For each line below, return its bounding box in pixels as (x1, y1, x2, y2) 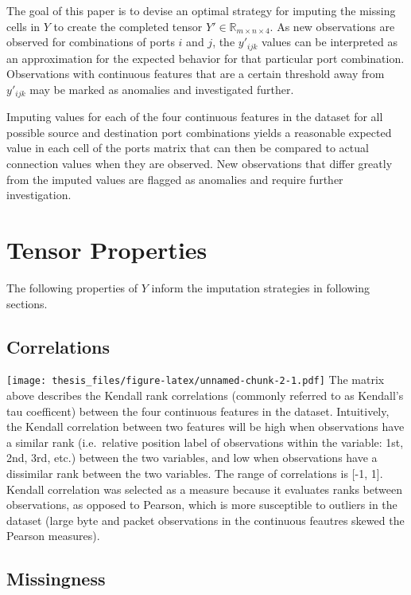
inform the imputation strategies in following (151, 279, 370, 296)
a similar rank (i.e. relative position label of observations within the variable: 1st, (6, 433, 404, 450)
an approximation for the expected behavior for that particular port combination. (6, 49, 405, 66)
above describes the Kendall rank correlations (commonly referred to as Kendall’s (6, 387, 404, 404)
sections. (6, 295, 48, 311)
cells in (6, 18, 41, 34)
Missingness (6, 566, 106, 591)
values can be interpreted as (262, 33, 397, 50)
